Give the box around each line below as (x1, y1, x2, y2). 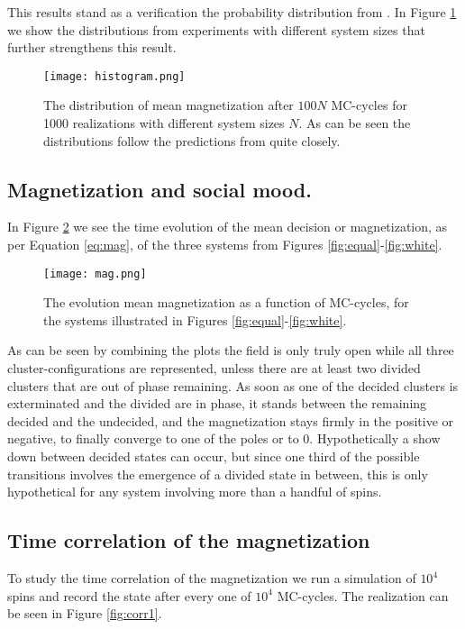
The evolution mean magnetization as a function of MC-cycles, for (43, 293, 409, 312)
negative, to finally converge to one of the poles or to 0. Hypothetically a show (7, 429, 441, 448)
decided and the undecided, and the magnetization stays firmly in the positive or (7, 411, 453, 430)
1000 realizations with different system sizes (43, 114, 285, 132)
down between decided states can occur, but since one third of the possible (7, 447, 420, 466)
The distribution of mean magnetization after (43, 96, 294, 114)
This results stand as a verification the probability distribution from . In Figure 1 (7, 3, 457, 21)
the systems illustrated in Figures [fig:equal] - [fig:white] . (43, 310, 347, 329)
